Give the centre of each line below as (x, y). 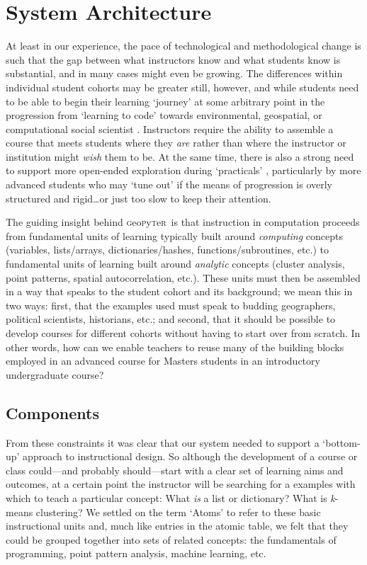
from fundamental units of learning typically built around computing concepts (174, 235)
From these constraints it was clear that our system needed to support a (163, 442)
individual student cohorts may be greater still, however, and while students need (182, 87)
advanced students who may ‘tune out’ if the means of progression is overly (169, 184)
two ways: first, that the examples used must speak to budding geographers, (171, 305)
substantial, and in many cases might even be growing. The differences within (174, 73)
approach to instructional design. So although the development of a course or (190, 456)
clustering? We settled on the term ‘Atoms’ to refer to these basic (178, 512)
